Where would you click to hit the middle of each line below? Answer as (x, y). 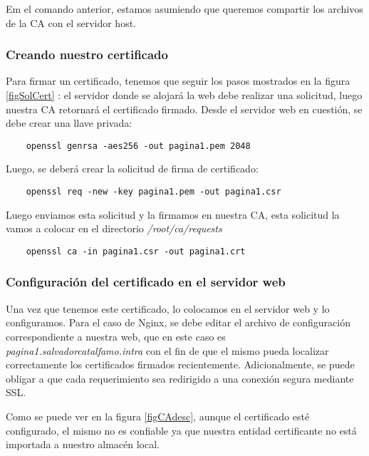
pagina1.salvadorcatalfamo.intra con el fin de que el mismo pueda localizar (167, 350)
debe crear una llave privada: (69, 123)
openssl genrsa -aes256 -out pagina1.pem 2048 (138, 146)
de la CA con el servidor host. (71, 22)
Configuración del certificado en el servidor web (146, 282)
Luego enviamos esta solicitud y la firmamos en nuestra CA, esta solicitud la (173, 214)
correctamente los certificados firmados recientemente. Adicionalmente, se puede (180, 364)
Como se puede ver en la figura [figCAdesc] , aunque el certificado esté (158, 416)
